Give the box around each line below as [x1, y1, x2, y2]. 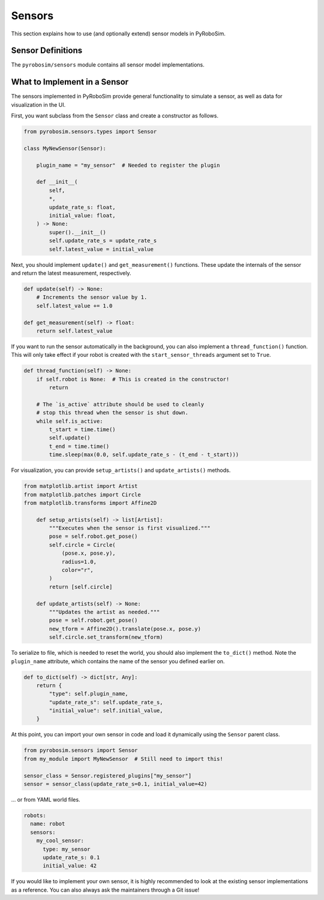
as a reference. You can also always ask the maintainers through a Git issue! [11, 886, 200, 893]
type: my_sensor [43, 845, 91, 853]
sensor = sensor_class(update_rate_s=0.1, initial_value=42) [23, 781, 208, 788]
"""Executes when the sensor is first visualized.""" [49, 525, 211, 532]
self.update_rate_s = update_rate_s [49, 237, 157, 244]
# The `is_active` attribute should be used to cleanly [36, 401, 205, 408]
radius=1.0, [61, 558, 97, 565]
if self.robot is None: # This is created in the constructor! [36, 375, 230, 383]
